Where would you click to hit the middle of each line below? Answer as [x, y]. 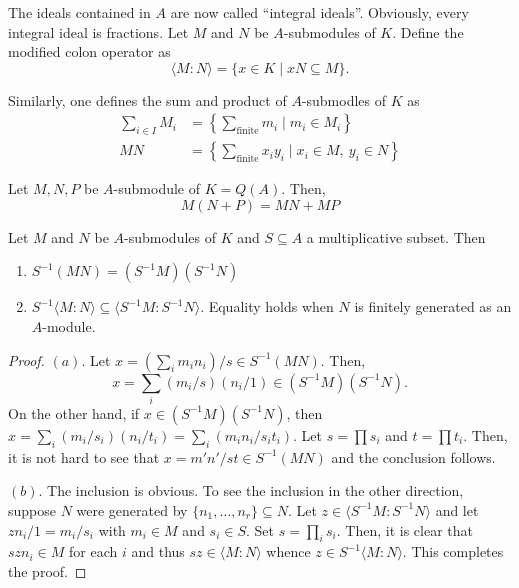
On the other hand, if [74, 412]
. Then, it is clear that [404, 529]
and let [457, 509]
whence [288, 551]
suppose [32, 509]
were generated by [132, 509]
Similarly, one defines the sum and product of [147, 99]
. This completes [453, 551]
